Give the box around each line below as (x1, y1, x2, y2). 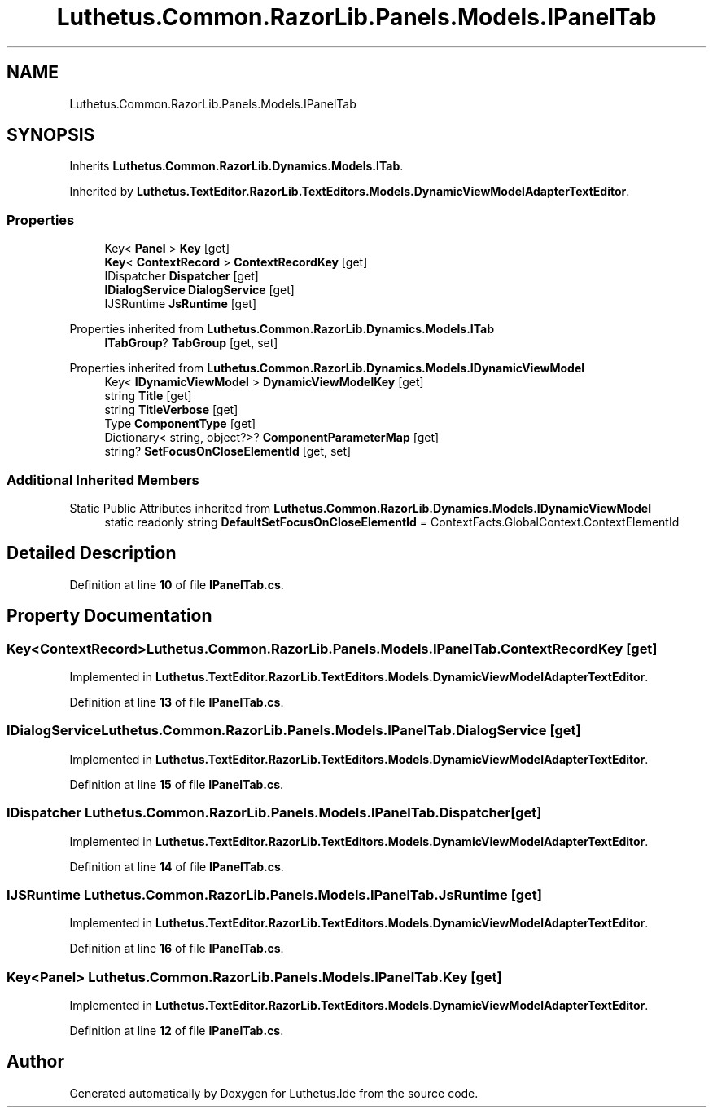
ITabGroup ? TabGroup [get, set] (104, 336, 278, 350)
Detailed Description (7, 543, 177, 564)
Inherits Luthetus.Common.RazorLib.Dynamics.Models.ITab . (69, 159, 404, 174)
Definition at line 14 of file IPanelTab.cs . (69, 859, 284, 874)
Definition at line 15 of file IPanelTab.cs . (69, 777, 284, 791)
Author (7, 1051, 64, 1072)
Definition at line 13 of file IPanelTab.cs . (69, 695, 284, 709)
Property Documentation (7, 605, 212, 627)
